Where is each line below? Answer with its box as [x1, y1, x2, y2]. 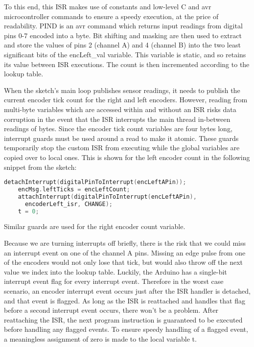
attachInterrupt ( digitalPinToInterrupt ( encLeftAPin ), [18, 193, 197, 200]
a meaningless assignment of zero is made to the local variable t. [4, 334, 197, 344]
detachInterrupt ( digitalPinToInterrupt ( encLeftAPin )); [4, 179, 186, 186]
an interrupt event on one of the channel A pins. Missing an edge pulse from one [4, 247, 246, 257]
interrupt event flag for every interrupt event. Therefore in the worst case [4, 276, 224, 286]
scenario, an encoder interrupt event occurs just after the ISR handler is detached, [4, 286, 251, 296]
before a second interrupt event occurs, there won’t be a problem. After [4, 305, 218, 315]
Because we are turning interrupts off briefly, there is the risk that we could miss [4, 238, 246, 248]
